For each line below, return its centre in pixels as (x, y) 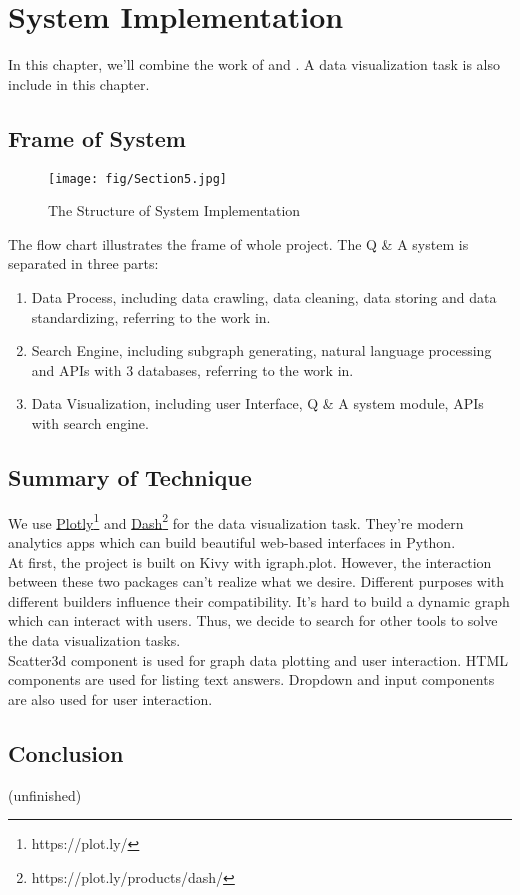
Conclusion (66, 752)
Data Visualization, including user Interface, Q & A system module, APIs (257, 403)
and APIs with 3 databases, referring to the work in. (192, 369)
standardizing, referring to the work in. (151, 316)
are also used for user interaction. (110, 698)
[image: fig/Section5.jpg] (137, 178)
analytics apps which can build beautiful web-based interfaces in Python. (232, 541)
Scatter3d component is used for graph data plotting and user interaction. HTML (258, 659)
